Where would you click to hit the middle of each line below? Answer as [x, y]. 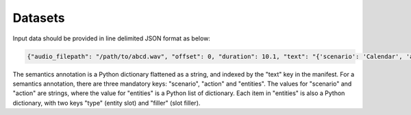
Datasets [39, 18]
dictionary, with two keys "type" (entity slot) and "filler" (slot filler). [107, 103]
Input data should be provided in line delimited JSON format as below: [111, 38]
